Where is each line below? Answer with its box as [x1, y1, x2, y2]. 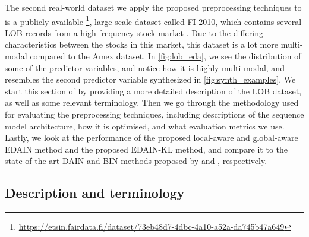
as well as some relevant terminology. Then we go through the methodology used [5, 96, 299, 109]
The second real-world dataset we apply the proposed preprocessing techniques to [5, 1, 302, 13]
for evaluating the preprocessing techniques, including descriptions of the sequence [5, 108, 304, 120]
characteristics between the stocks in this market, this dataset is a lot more [5, 38, 278, 50]
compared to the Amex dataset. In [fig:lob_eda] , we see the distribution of [30, 50, 301, 62]
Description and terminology [5, 184, 185, 202]
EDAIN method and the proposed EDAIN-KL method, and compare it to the [5, 143, 288, 155]
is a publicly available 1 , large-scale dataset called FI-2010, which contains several [5, 13, 302, 27]
